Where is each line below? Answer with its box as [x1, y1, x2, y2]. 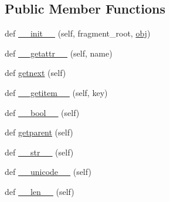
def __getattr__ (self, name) [5, 47, 113, 59]
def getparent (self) [5, 126, 73, 138]
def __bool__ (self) [5, 106, 80, 118]
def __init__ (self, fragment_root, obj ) [5, 27, 151, 39]
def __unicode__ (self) [5, 165, 91, 178]
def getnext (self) [5, 67, 66, 79]
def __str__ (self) [5, 145, 74, 158]
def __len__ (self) [5, 185, 74, 197]
